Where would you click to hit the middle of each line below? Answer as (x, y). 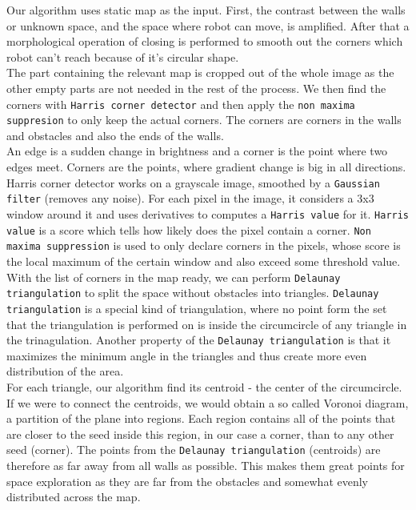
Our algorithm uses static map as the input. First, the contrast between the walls (206, 10)
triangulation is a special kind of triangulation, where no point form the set (197, 308)
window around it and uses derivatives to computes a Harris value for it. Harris (208, 213)
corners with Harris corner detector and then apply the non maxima (181, 104)
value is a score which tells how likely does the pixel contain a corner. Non (189, 229)
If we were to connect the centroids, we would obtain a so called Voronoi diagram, (208, 402)
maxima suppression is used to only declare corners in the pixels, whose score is (204, 245)
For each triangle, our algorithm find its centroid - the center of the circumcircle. (204, 386)
